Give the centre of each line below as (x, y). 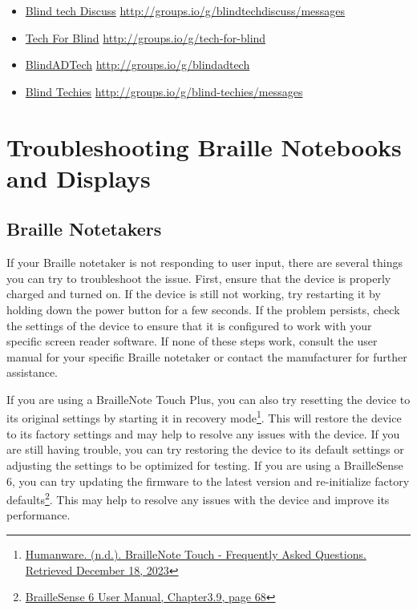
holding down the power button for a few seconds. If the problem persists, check (203, 309)
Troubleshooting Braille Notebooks (204, 146)
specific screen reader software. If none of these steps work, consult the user (192, 341)
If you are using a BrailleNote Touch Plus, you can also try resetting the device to (208, 399)
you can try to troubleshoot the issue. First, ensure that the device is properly (199, 278)
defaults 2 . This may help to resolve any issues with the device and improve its (198, 498)
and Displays (79, 178)
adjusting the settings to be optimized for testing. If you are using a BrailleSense (205, 465)
